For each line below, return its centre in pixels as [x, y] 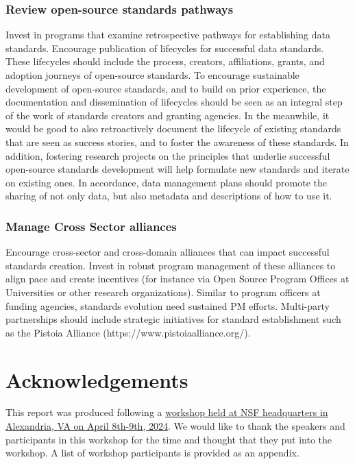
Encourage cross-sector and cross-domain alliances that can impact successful [168, 252]
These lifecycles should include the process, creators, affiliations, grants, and [165, 61]
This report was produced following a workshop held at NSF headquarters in [167, 412]
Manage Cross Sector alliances [91, 226]
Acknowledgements [97, 379]
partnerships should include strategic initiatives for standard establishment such [173, 319]
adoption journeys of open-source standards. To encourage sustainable [152, 75]
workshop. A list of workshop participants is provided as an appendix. [152, 453]
